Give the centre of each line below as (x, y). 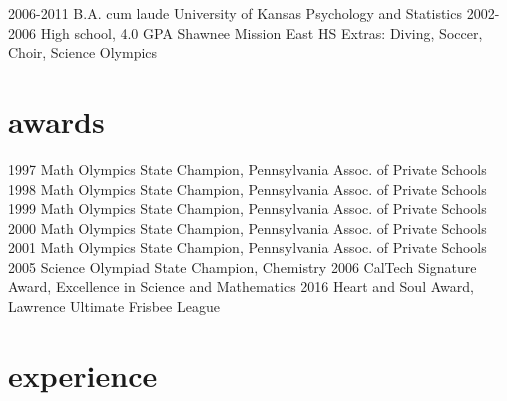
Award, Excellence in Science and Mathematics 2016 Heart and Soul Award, (241, 286)
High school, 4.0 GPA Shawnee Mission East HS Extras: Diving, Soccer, (261, 32)
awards (56, 120)
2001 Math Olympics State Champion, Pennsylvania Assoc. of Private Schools (247, 247)
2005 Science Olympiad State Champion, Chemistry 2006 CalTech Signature (242, 266)
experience (83, 374)
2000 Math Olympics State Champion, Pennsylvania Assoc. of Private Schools (247, 227)
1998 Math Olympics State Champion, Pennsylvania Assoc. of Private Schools (247, 188)
